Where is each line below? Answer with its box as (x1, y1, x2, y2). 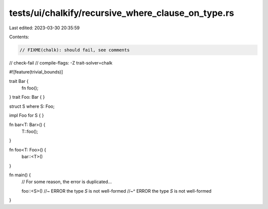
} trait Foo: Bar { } (9, 94, 45, 100)
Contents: (9, 34, 29, 40)
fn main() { (9, 172, 31, 178)
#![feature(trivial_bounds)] (9, 69, 63, 75)
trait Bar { (9, 78, 29, 84)
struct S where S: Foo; (9, 103, 55, 109)
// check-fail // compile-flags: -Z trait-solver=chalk (9, 60, 113, 66)
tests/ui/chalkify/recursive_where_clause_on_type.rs (9, 7, 234, 18)
